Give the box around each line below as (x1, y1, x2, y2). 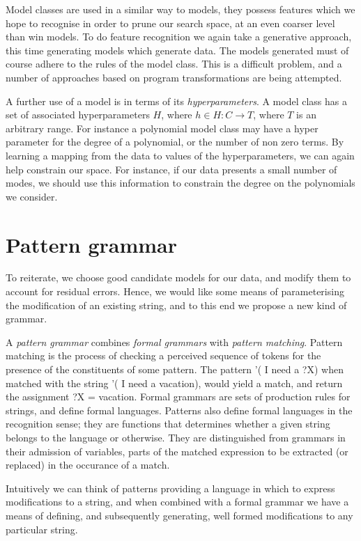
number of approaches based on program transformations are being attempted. (6, 70, 342, 84)
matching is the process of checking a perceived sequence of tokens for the (6, 348, 321, 363)
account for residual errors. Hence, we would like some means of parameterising (6, 284, 344, 299)
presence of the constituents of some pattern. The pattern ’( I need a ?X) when (6, 362, 344, 376)
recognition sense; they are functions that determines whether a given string (6, 416, 330, 431)
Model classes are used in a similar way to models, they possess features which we (6, 2, 355, 16)
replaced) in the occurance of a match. (6, 457, 170, 472)
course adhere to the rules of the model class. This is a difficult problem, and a (6, 56, 342, 71)
